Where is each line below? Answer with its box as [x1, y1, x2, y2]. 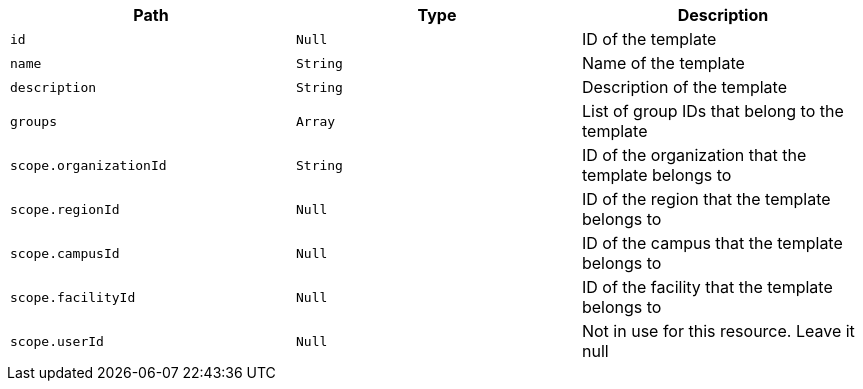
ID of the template [581, 29, 717, 49]
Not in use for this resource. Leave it [581, 321, 855, 341]
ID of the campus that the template [581, 233, 843, 253]
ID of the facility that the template [581, 277, 833, 297]
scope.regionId [10, 201, 120, 217]
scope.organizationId [10, 157, 167, 173]
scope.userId [10, 333, 104, 349]
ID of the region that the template [581, 189, 831, 209]
